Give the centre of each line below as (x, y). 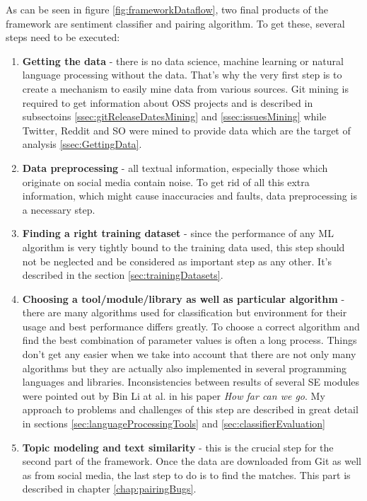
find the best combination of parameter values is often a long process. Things (190, 340)
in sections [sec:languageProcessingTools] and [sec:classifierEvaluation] (174, 424)
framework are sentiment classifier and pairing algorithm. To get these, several (175, 23)
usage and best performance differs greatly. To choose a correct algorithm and (191, 326)
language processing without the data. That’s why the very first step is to (182, 75)
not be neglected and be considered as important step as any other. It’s (177, 261)
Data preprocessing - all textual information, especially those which (175, 167)
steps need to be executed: (63, 37)
